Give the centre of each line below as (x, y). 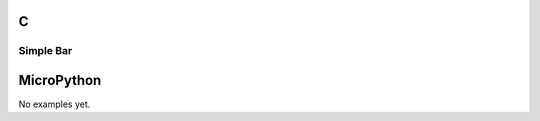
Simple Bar (45, 51)
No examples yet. (54, 104)
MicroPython (60, 80)
